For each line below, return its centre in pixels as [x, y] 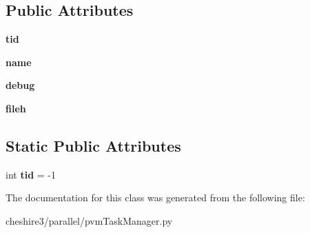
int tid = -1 [31, 174]
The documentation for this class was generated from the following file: [155, 197]
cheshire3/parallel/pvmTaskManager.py [89, 220]
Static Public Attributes [93, 145]
